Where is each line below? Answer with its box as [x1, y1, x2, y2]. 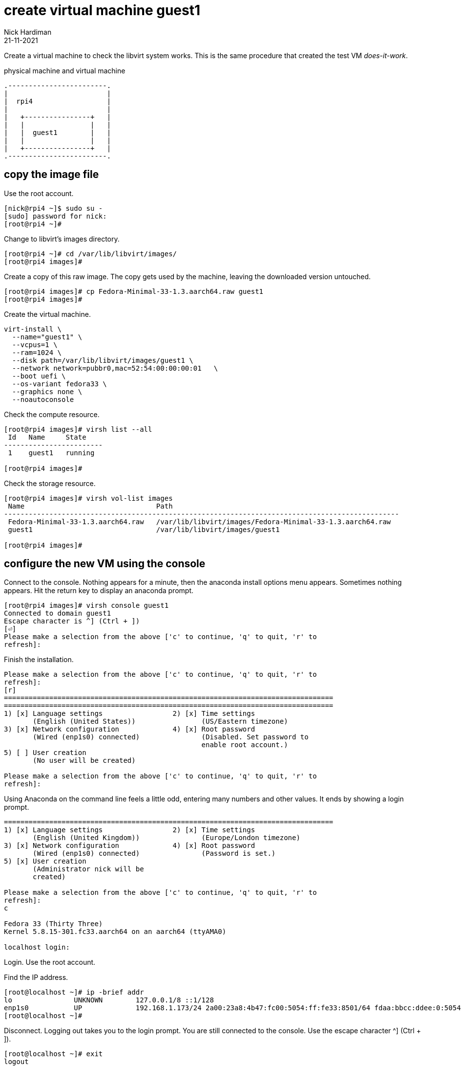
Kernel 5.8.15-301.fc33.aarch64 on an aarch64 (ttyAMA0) [4, 928, 227, 936]
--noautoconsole [12, 395, 74, 403]
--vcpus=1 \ [12, 340, 58, 349]
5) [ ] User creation [4, 749, 86, 757]
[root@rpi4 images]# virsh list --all [4, 425, 152, 433]
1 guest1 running [8, 448, 95, 457]
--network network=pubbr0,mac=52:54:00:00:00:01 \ [12, 364, 218, 372]
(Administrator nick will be [33, 865, 144, 873]
